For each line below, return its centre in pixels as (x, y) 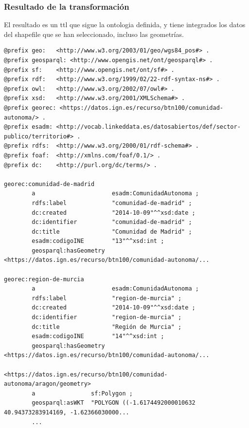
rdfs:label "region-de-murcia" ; (107, 298)
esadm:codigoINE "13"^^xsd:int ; (98, 241)
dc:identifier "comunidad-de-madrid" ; (112, 222)
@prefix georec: (30, 108)
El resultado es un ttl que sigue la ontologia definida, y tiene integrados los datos (125, 25)
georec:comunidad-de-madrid (49, 184)
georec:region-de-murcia (44, 279)
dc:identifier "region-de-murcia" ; (107, 317)
